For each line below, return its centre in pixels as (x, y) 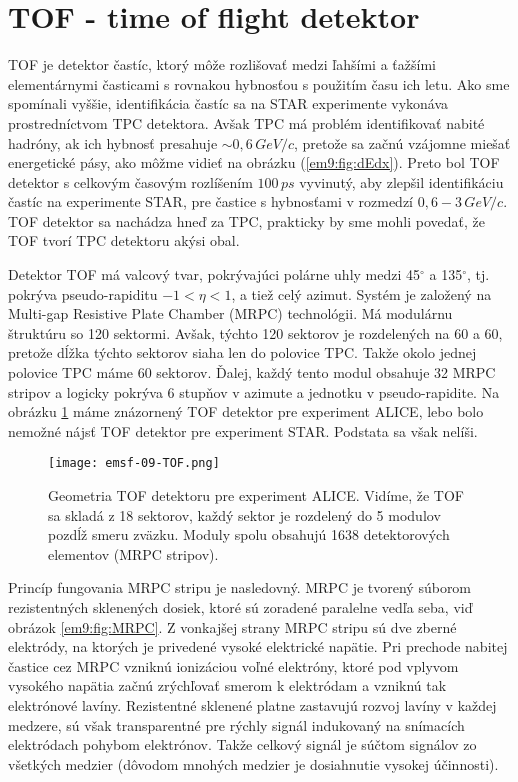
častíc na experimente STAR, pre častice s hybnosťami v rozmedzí (211, 201)
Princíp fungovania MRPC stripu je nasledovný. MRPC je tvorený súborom (240, 587)
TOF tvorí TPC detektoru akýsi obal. (124, 240)
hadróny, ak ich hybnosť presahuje (113, 142)
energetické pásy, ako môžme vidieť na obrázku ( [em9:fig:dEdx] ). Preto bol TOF (254, 162)
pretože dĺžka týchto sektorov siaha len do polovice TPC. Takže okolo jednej (242, 352)
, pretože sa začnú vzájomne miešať (402, 142)
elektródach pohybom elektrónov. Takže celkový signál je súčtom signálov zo (242, 744)
